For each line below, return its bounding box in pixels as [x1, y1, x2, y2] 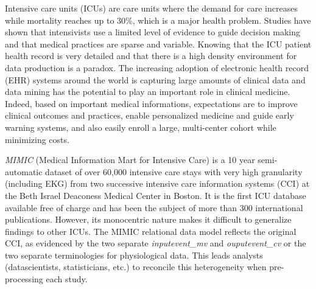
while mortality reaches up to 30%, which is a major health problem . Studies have [5, 13, 311, 26]
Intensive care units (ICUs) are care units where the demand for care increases [5, 2, 298, 14]
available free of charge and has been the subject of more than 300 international [5, 201, 303, 214]
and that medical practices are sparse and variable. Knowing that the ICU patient [5, 37, 312, 50]
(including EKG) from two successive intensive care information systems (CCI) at [5, 177, 310, 190]
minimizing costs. [5, 133, 69, 145]
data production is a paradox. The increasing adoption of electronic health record [5, 61, 309, 74]
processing [5, 273, 43, 285]
